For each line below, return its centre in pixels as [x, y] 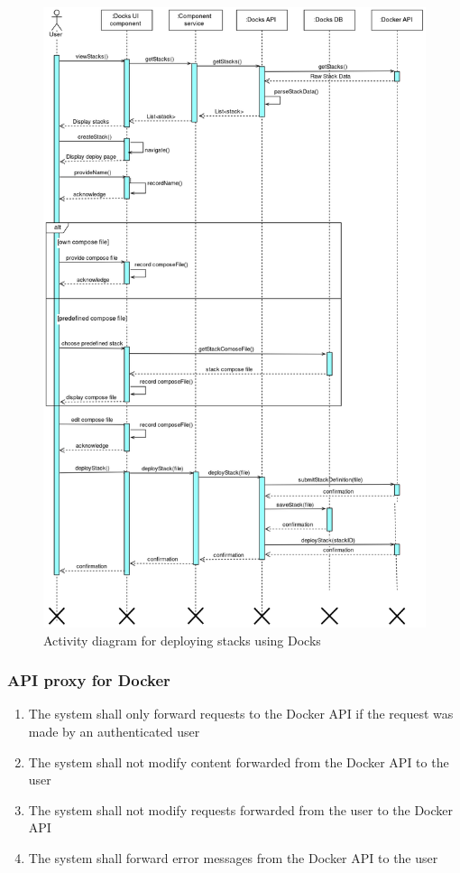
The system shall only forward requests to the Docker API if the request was [241, 714]
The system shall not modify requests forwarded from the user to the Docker [241, 809]
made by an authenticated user [114, 731]
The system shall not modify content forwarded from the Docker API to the [239, 762]
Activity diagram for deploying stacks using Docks [182, 640]
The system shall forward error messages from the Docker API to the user [233, 857]
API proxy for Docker [89, 680]
